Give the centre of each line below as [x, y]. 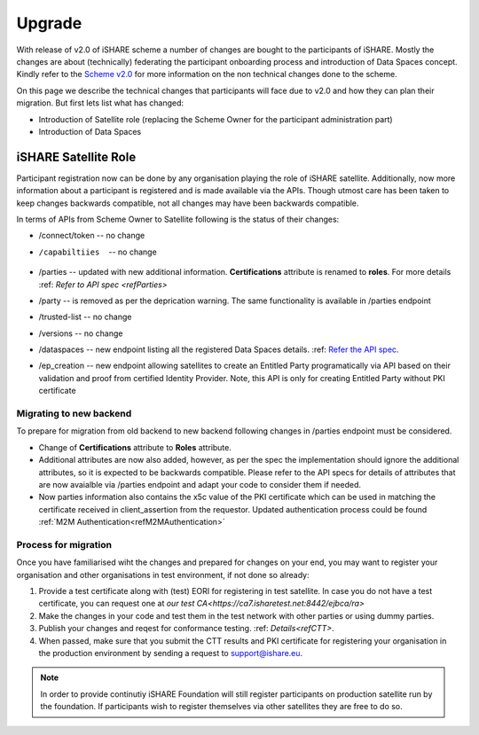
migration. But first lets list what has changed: [100, 103]
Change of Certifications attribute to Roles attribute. [135, 447]
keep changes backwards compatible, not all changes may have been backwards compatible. [188, 203]
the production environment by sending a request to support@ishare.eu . [171, 653]
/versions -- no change [81, 333]
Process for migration [64, 544]
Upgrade [49, 23]
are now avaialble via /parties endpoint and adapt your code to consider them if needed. [200, 484]
